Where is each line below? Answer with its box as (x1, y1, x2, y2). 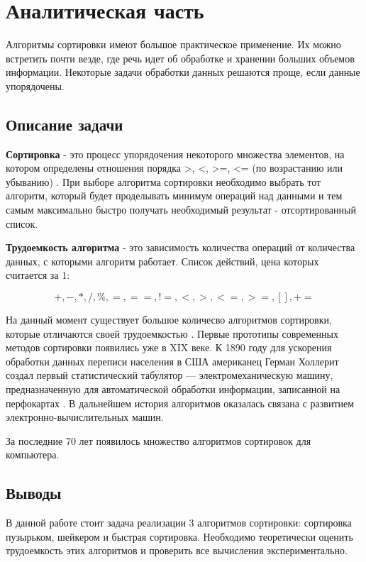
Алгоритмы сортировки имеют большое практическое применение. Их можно (6, 37, 341, 52)
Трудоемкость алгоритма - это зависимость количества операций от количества (6, 240, 355, 255)
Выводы (6, 482, 62, 504)
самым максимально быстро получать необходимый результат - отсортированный (6, 202, 356, 217)
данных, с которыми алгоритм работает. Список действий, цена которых (6, 253, 319, 268)
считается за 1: (6, 268, 70, 282)
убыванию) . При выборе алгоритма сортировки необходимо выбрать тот (6, 174, 321, 189)
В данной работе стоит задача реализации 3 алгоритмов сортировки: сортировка (6, 515, 352, 530)
